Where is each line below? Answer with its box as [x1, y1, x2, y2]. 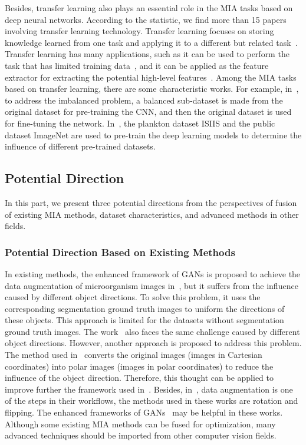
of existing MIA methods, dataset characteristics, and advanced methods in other [5, 208, 299, 220]
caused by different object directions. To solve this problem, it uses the [5, 291, 261, 303]
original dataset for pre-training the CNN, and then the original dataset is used [5, 105, 292, 118]
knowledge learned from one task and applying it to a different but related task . [5, 36, 298, 48]
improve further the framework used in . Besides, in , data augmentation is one [5, 383, 293, 395]
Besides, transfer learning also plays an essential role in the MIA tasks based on [5, 2, 293, 14]
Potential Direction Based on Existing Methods [5, 244, 235, 259]
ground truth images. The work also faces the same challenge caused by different [5, 325, 300, 337]
